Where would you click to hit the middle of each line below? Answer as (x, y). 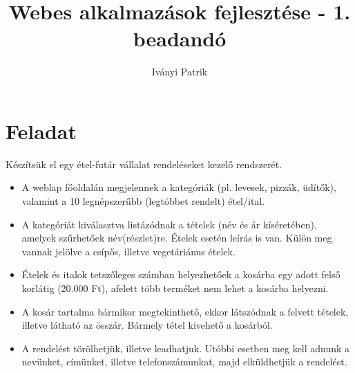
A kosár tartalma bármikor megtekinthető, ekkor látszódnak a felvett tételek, (185, 311)
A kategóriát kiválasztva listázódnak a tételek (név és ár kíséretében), (169, 224)
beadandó (180, 38)
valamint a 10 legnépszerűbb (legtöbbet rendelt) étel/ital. (143, 201)
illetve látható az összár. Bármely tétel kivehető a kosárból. (147, 325)
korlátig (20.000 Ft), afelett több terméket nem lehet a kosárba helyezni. (175, 288)
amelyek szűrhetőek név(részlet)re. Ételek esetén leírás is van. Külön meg (177, 238)
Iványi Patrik (180, 72)
